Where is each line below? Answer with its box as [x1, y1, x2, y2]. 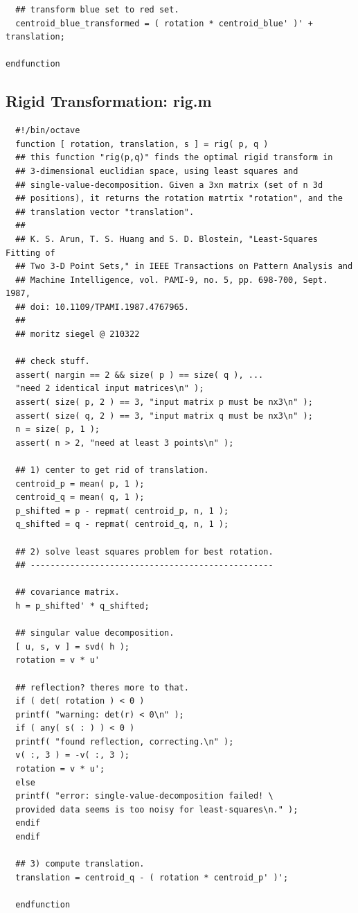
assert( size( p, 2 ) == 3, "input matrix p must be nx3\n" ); [15, 397, 313, 408]
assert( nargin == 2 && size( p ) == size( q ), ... [15, 369, 264, 380]
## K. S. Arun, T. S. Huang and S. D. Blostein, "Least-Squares [15, 234, 319, 244]
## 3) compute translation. [15, 859, 145, 869]
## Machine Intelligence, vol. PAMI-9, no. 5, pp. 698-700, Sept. [15, 275, 328, 285]
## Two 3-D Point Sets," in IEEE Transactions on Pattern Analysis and [15, 261, 353, 272]
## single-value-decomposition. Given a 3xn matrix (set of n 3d [15, 180, 323, 190]
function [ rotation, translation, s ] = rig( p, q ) [15, 139, 269, 149]
